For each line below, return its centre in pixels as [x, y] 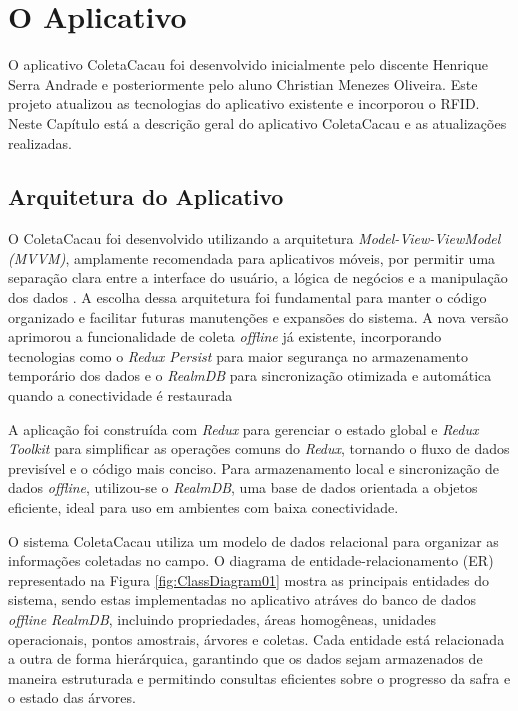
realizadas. [40, 142]
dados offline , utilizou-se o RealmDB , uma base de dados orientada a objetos [243, 487]
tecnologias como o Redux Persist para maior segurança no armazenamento [238, 355]
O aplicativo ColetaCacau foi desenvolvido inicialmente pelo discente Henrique [248, 64]
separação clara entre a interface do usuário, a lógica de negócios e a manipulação [258, 277]
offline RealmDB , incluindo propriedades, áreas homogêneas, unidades [222, 618]
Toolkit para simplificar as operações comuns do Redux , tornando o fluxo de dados [259, 448]
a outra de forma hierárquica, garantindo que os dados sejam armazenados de [245, 658]
